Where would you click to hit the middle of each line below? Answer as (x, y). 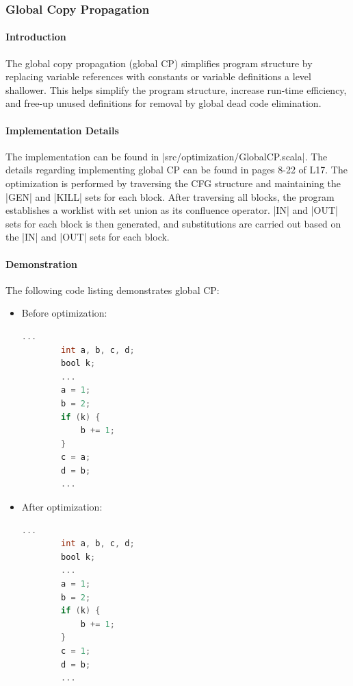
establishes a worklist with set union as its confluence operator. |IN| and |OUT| (172, 210)
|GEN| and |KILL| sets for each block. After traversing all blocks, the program (170, 196)
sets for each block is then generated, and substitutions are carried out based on (173, 223)
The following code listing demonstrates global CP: (113, 290)
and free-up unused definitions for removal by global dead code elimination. (164, 103)
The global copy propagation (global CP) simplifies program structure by (159, 63)
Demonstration (41, 264)
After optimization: (62, 507)
